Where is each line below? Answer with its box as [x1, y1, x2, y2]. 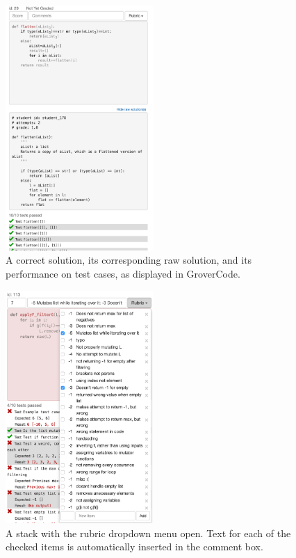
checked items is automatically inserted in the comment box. [6, 539, 263, 554]
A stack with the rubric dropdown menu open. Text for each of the [6, 525, 291, 540]
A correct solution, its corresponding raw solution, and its [6, 253, 252, 267]
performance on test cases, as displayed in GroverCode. [6, 266, 240, 281]
